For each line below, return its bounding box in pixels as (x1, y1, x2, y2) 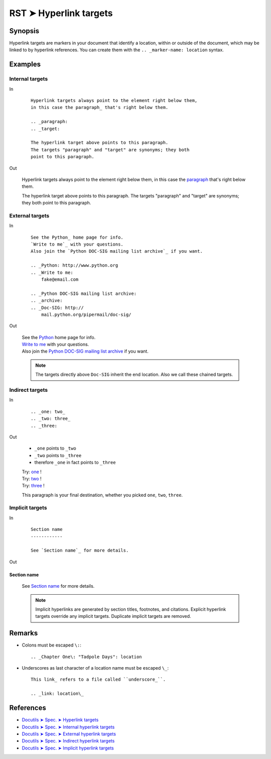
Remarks (9, 629, 38, 637)
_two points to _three (34, 452, 82, 458)
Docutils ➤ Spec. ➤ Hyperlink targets (22, 717, 99, 723)
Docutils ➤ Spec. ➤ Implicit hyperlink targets (22, 745, 114, 751)
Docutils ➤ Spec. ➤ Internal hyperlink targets (22, 724, 115, 730)
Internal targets (9, 75, 48, 82)
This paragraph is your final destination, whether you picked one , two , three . (22, 492, 183, 498)
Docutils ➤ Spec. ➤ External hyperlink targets (22, 731, 116, 737)
